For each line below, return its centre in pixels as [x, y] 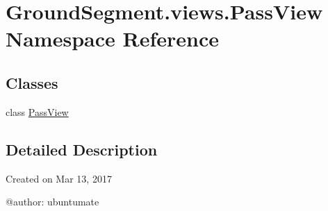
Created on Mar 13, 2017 [59, 178]
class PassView [37, 111]
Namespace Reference [112, 39]
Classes [32, 82]
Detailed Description [82, 149]
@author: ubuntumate [52, 202]
